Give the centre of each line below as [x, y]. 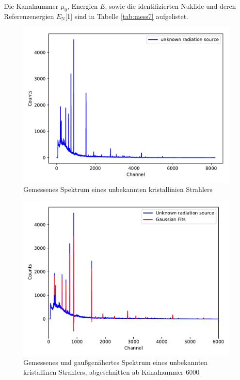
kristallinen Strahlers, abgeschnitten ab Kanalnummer [104, 371]
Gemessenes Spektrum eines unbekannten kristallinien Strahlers [118, 189]
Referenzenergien [29, 16]
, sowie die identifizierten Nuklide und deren [170, 6]
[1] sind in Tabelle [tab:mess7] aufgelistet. [127, 16]
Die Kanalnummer [31, 6]
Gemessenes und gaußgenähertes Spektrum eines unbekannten [116, 362]
